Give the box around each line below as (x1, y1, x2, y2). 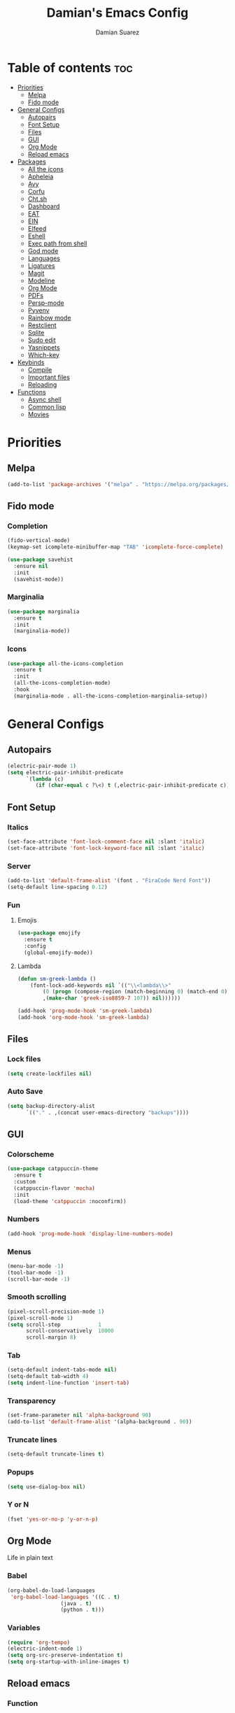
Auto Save (7, 1086, 43, 1096)
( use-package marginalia (7, 608, 80, 615)
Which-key (27, 350, 59, 359)
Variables (7, 1623, 41, 1633)
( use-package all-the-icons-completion (7, 660, 124, 667)
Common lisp (27, 402, 66, 411)
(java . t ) (60, 1600, 92, 1607)
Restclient (27, 320, 57, 329)
